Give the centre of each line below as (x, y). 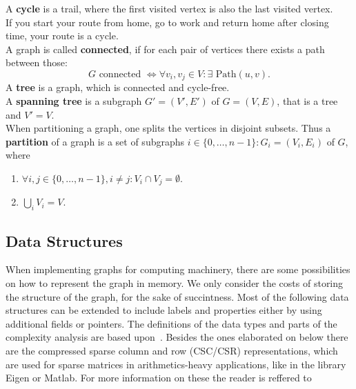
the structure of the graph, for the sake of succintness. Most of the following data (177, 296)
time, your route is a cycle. (62, 36)
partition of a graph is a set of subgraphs (95, 141)
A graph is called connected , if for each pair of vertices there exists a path (165, 49)
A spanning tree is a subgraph (74, 101)
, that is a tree (307, 101)
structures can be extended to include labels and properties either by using (164, 310)
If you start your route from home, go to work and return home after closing (167, 22)
